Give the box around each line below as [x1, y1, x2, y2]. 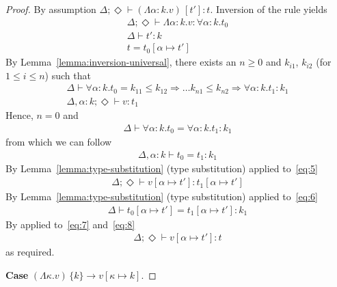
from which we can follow [5, 135, 112, 149]
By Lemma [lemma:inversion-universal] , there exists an [5, 55, 237, 69]
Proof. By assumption [5, 2, 96, 16]
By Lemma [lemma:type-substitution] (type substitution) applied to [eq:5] [5, 161, 318, 176]
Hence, [5, 108, 33, 122]
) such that [44, 68, 91, 82]
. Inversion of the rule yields [210, 2, 327, 16]
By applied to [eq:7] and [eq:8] [5, 217, 135, 231]
